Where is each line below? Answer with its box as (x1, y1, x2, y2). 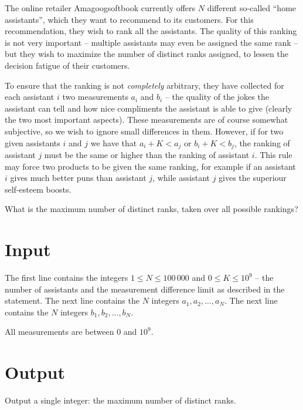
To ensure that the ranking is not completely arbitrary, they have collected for (5, 79, 284, 91)
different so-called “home (207, 2, 297, 14)
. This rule (254, 148, 292, 160)
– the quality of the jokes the (165, 90, 269, 103)
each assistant (5, 90, 55, 103)
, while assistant (152, 172, 210, 184)
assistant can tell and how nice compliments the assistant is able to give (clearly (5, 102, 292, 114)
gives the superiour (219, 172, 287, 184)
